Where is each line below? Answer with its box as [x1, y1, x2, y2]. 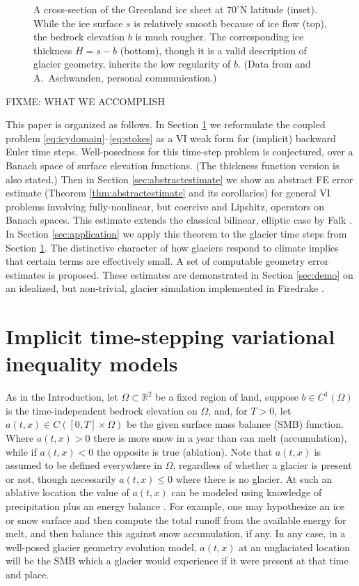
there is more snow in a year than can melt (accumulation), [93, 430, 347, 445]
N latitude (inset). [239, 2, 317, 16]
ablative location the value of [6, 485, 129, 500]
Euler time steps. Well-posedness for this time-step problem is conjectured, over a [6, 144, 353, 159]
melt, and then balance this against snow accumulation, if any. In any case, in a [6, 526, 346, 541]
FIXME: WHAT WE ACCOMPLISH [6, 93, 165, 108]
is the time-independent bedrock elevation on [6, 403, 198, 417]
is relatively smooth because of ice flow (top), [134, 15, 327, 30]
